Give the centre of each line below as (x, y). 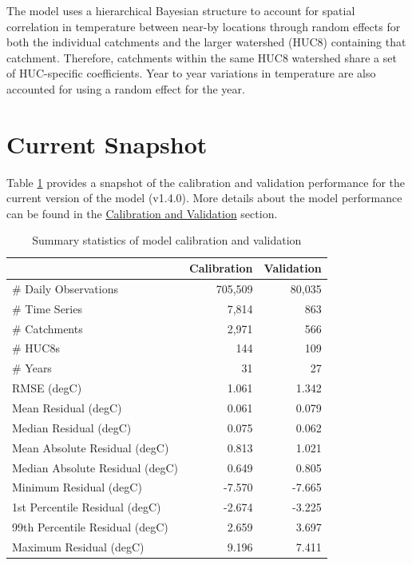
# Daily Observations (65, 288)
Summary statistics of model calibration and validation (167, 240)
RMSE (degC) (47, 388)
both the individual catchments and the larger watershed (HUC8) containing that (206, 42)
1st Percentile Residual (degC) (87, 507)
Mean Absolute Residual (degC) (91, 447)
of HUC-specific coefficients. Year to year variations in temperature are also (191, 73)
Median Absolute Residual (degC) (95, 467)
